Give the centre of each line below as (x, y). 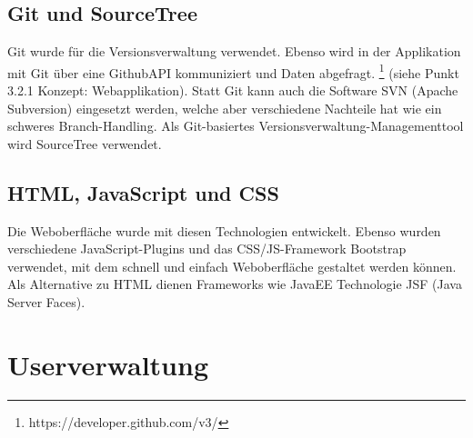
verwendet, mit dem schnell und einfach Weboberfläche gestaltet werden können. (232, 266)
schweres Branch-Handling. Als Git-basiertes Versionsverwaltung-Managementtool (236, 126)
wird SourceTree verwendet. (85, 143)
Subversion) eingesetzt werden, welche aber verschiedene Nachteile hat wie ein (225, 108)
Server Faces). (46, 302)
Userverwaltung (108, 364)
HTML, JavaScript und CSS (143, 192)
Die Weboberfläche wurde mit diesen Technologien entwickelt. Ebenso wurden (224, 230)
